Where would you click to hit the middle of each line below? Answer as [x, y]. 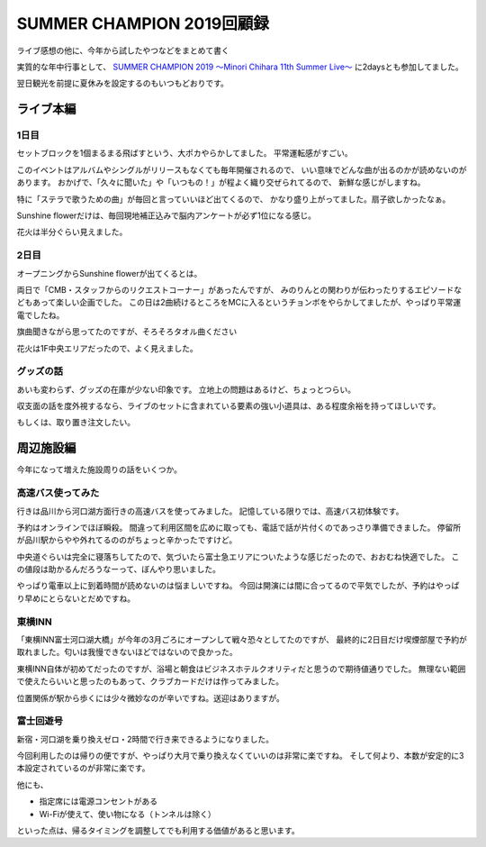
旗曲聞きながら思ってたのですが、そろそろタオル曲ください [127, 332]
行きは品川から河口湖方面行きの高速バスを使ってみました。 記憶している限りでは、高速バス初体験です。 [210, 511]
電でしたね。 [40, 314]
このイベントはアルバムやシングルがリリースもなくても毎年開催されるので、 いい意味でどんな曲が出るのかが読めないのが [242, 169]
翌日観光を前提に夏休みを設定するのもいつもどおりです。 [123, 83]
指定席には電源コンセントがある [98, 801]
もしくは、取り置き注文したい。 [76, 423]
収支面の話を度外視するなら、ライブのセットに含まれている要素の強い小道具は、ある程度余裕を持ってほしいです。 [229, 406]
